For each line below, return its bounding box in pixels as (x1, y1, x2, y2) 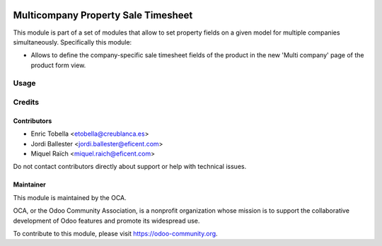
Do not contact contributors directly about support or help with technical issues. (13, 163, 247, 171)
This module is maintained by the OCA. (13, 193, 127, 201)
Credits (13, 98, 39, 107)
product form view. (30, 61, 86, 69)
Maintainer (13, 180, 46, 189)
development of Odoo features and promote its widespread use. (13, 216, 200, 225)
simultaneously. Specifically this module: (13, 37, 132, 46)
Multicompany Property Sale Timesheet (13, 9, 193, 21)
